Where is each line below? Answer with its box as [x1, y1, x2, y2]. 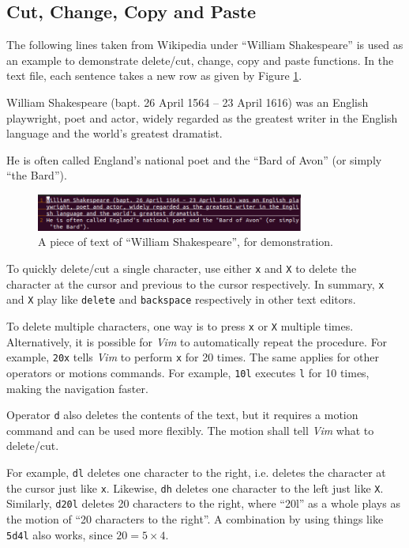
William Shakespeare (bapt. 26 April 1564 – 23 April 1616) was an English [6, 93, 369, 110]
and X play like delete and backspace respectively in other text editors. [6, 291, 356, 308]
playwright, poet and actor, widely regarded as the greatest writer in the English [6, 109, 398, 126]
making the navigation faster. [6, 380, 148, 396]
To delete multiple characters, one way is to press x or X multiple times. [6, 317, 354, 334]
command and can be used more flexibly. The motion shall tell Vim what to [6, 421, 374, 438]
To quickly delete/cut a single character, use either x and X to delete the [6, 260, 357, 277]
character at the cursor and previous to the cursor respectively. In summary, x [6, 275, 385, 292]
